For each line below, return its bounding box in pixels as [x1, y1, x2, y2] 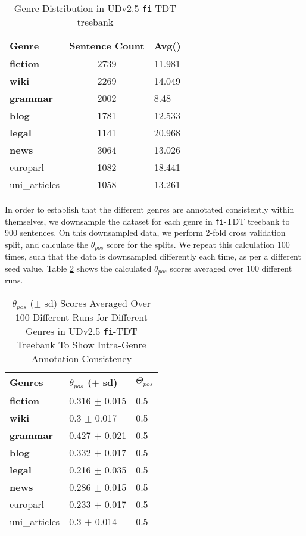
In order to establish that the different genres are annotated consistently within [5, 203, 295, 215]
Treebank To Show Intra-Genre [16, 337, 146, 351]
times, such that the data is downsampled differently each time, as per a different [5, 250, 301, 263]
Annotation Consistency [31, 351, 132, 365]
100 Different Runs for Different [15, 310, 148, 324]
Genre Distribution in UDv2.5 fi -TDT [14, 1, 176, 15]
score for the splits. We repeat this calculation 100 [107, 238, 290, 250]
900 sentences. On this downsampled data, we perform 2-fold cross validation [5, 226, 286, 239]
